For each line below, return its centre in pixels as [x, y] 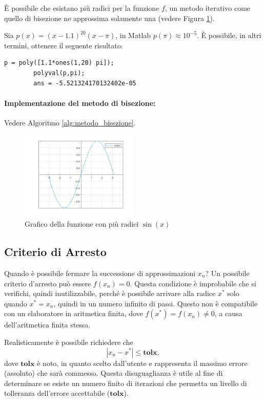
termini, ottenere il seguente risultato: [64, 45]
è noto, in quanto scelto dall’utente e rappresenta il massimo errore [142, 363]
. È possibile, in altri [229, 35]
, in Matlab [133, 35]
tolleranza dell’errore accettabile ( [57, 393]
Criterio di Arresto [55, 252]
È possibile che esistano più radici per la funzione [82, 8]
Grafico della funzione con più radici [82, 224]
